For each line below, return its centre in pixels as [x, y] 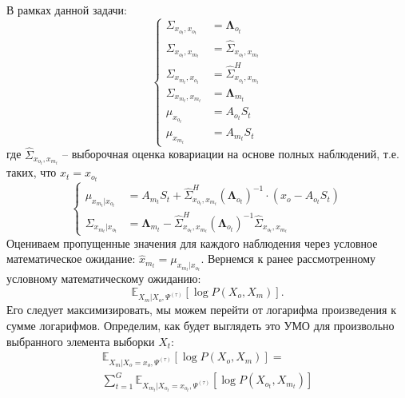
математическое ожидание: [71, 259]
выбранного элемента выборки [81, 341]
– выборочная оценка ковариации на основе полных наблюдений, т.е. [231, 154]
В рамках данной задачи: [67, 10]
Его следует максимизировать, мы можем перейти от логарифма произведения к [201, 310]
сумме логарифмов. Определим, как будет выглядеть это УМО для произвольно [201, 325]
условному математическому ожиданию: [104, 279]
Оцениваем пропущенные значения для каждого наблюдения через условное [192, 243]
